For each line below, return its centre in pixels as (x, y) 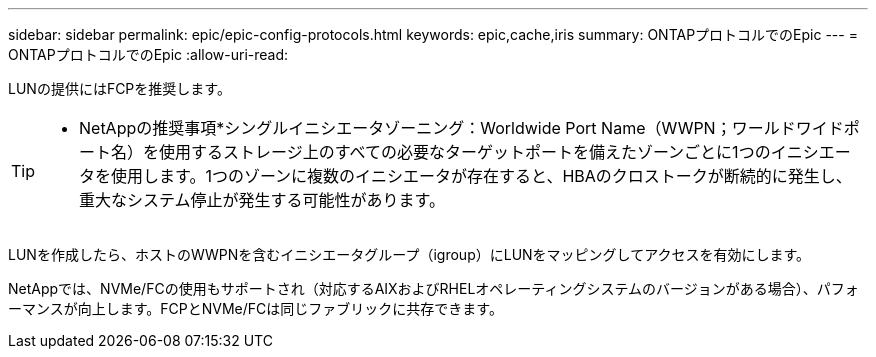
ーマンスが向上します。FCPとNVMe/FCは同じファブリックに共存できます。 (255, 308)
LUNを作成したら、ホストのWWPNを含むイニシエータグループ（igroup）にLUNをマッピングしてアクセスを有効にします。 (409, 254)
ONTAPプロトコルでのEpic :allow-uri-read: (148, 54)
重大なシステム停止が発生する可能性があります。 (262, 200)
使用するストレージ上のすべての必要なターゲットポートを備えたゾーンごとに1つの (465, 152)
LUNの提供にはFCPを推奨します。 (119, 88)
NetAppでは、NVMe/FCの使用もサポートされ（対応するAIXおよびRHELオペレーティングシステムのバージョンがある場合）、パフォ (433, 288)
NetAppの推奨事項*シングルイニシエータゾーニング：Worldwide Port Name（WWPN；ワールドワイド (461, 128)
